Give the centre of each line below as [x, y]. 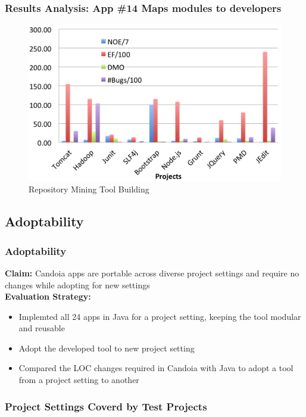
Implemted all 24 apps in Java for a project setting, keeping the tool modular [160, 316]
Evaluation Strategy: [48, 296]
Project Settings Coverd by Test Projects [106, 406]
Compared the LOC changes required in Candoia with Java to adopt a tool [156, 368]
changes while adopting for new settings [77, 284]
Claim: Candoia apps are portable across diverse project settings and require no [152, 273]
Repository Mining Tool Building [89, 189]
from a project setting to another [79, 380]
